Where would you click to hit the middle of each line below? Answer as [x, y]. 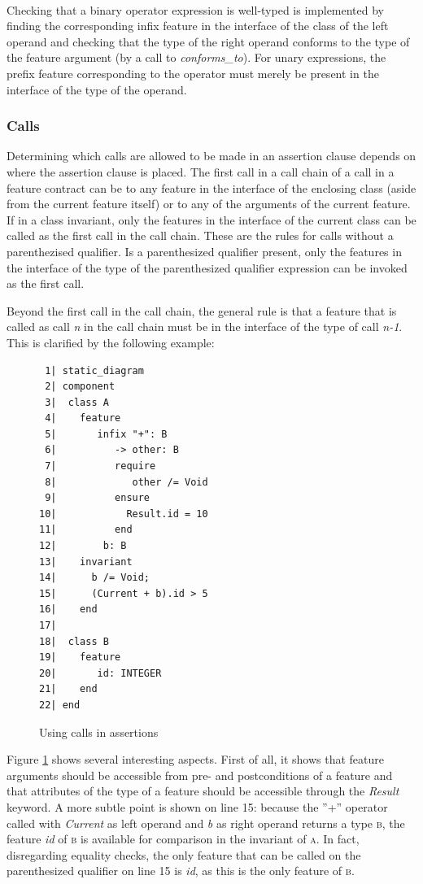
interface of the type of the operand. [97, 89]
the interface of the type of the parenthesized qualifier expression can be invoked [207, 267]
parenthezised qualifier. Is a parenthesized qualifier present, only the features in [204, 251]
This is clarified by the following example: [111, 342]
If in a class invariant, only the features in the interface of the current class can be [211, 219]
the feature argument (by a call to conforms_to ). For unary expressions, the [196, 57]
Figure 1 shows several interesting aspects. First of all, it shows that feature [196, 759]
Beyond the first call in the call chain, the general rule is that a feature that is [202, 310]
